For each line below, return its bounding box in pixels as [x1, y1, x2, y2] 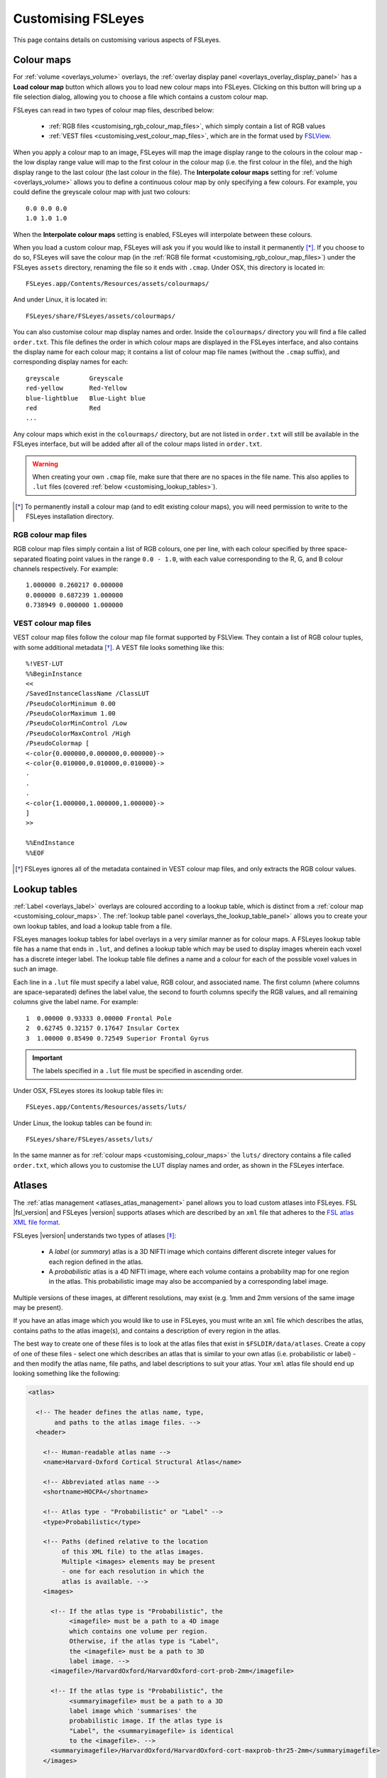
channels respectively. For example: [13, 565, 119, 573]
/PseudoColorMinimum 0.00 [26, 699, 116, 708]
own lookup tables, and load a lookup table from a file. [13, 922, 173, 930]
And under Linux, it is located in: [13, 295, 108, 304]
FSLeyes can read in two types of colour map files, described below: [13, 105, 214, 114]
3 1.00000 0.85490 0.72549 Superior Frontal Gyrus [26, 1034, 209, 1042]
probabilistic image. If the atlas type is [69, 1717, 223, 1725]
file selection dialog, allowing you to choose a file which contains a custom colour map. [13, 92, 269, 101]
